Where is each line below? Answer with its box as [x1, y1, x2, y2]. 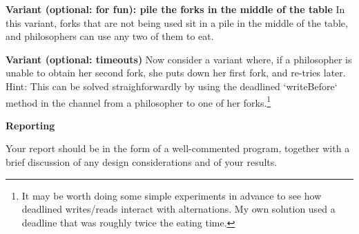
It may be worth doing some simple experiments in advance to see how [21, 188, 322, 202]
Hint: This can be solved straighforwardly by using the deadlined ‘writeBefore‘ [6, 78, 338, 93]
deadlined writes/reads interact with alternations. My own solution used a [21, 202, 336, 216]
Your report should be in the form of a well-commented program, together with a [6, 141, 350, 156]
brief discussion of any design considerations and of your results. [6, 155, 278, 169]
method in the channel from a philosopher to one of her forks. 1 [6, 93, 271, 109]
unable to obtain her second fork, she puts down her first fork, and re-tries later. [6, 65, 346, 80]
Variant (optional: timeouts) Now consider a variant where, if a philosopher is [6, 52, 352, 66]
